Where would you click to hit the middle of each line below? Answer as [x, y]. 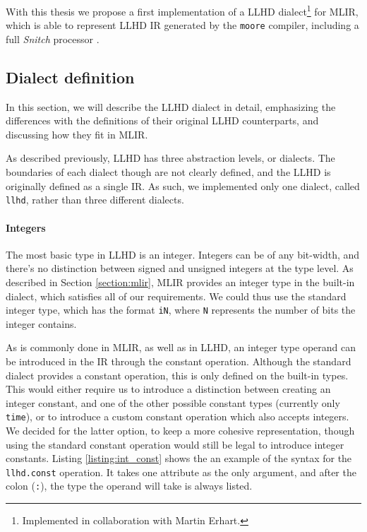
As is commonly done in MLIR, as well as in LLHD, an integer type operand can [181, 347]
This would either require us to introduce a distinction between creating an [168, 389]
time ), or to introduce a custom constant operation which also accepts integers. [178, 416]
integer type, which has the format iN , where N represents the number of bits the [181, 310]
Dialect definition [70, 77]
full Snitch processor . [53, 39]
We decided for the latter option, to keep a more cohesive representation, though [180, 430]
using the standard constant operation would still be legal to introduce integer [175, 444]
